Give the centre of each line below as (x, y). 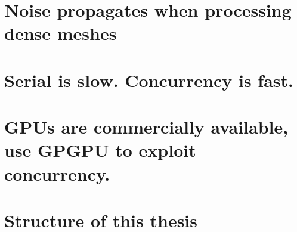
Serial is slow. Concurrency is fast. (149, 80)
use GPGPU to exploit (100, 150)
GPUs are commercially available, (146, 127)
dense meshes (61, 33)
